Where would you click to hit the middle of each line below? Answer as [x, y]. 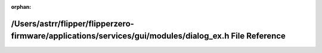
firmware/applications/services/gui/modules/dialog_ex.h [120, 36]
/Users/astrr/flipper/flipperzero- [72, 24]
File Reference [258, 36]
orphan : [21, 7]
